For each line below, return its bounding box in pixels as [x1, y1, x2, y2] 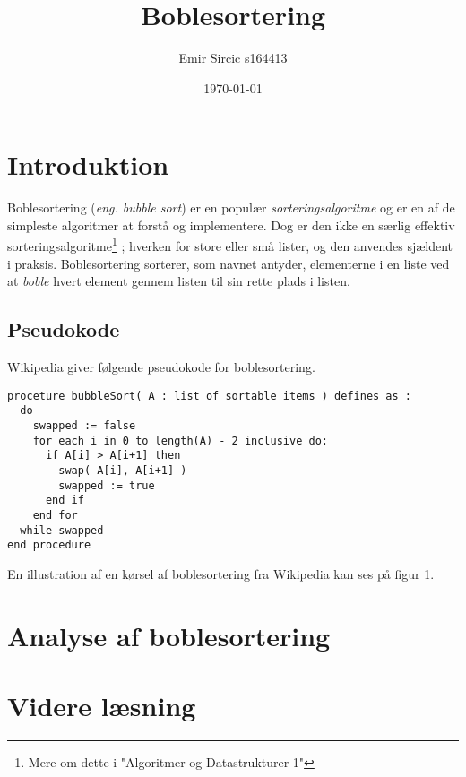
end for [32, 508, 78, 522]
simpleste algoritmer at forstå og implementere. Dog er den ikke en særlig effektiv [7, 215, 455, 234]
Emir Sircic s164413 [178, 48, 288, 67]
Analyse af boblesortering [7, 617, 331, 653]
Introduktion [7, 146, 169, 183]
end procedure [7, 539, 91, 552]
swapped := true [58, 479, 155, 492]
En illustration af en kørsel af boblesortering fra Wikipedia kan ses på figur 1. [7, 564, 435, 583]
